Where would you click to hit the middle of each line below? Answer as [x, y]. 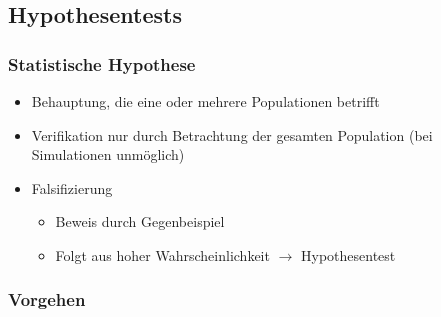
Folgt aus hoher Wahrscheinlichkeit [162, 254]
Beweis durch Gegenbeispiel [140, 221]
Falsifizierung [72, 187]
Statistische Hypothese [102, 63]
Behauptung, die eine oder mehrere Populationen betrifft [205, 101]
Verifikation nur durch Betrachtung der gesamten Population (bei [232, 134]
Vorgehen [47, 299]
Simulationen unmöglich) [108, 154]
